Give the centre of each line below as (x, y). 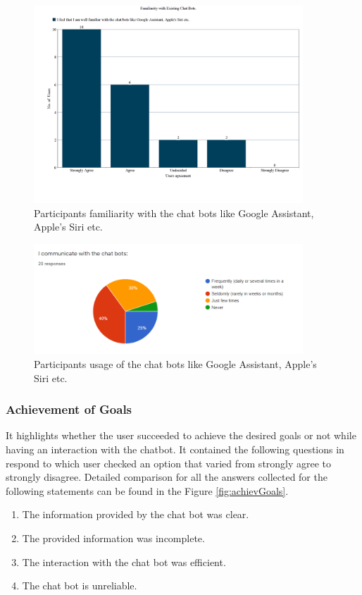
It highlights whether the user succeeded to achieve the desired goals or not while (181, 435)
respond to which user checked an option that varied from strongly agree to (169, 463)
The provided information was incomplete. (113, 538)
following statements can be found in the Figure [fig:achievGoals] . (147, 490)
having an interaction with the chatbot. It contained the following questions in (175, 449)
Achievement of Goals (69, 409)
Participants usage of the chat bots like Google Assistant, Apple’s (175, 363)
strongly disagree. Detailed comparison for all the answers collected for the (167, 477)
